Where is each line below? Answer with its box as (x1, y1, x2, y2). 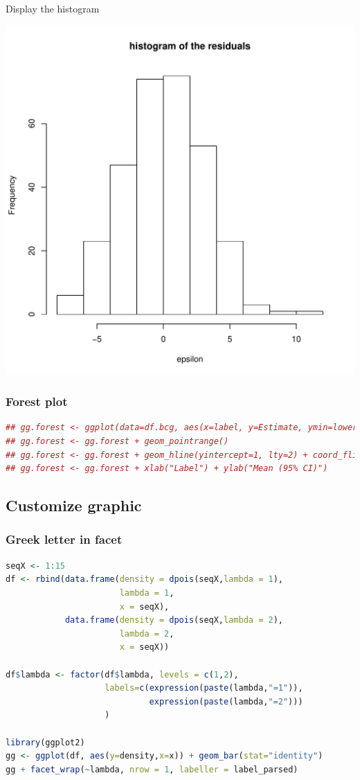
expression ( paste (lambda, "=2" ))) (149, 696, 303, 707)
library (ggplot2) (6, 737, 85, 747)
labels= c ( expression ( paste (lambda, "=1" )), (105, 683, 303, 693)
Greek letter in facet (6, 531, 123, 548)
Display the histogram (6, 1, 100, 15)
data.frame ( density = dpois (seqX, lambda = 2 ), (64, 615, 283, 626)
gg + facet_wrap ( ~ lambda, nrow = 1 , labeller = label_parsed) (6, 764, 298, 774)
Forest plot (6, 393, 68, 410)
